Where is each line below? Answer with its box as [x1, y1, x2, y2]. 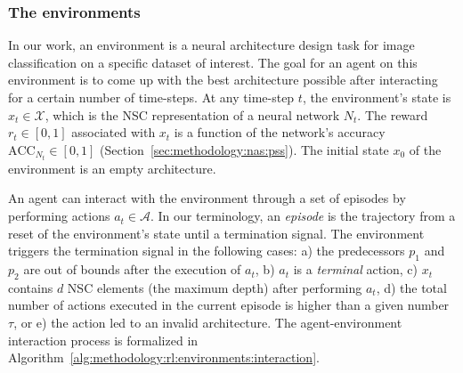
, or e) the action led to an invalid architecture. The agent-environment [13, 313, 402, 332]
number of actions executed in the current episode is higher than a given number [8, 296, 450, 314]
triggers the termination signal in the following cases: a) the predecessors [8, 241, 405, 260]
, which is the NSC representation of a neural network [45, 105, 340, 124]
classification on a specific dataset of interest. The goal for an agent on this [8, 53, 418, 71]
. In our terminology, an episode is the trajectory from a [150, 207, 456, 225]
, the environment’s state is [302, 88, 451, 106]
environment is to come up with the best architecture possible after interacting [8, 70, 438, 89]
